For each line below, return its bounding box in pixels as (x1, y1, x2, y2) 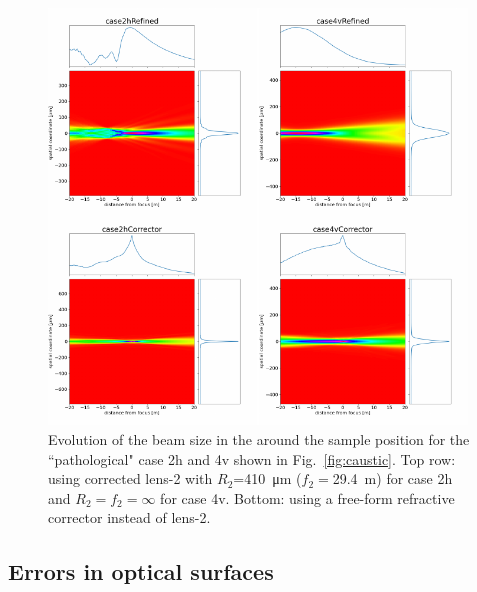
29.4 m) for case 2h (332, 468, 453, 489)
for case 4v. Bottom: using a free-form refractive (160, 487, 455, 508)
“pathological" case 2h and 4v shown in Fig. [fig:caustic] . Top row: (48, 448, 456, 469)
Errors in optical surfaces (8, 556, 274, 587)
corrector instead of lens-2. (48, 507, 211, 528)
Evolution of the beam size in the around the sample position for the (48, 428, 470, 449)
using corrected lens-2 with (48, 468, 213, 489)
